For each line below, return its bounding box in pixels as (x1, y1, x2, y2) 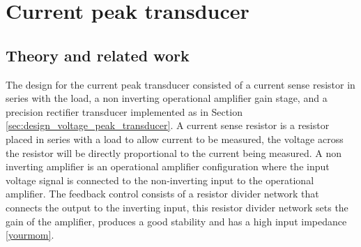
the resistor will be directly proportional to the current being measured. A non (6, 145, 342, 160)
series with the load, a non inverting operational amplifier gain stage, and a (6, 91, 328, 105)
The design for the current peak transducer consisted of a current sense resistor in (6, 77, 355, 91)
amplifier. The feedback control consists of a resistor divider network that (6, 186, 319, 201)
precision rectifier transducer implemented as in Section (6, 104, 243, 119)
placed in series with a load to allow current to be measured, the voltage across (6, 131, 344, 146)
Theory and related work (6, 44, 190, 66)
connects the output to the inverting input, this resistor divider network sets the (6, 200, 348, 214)
